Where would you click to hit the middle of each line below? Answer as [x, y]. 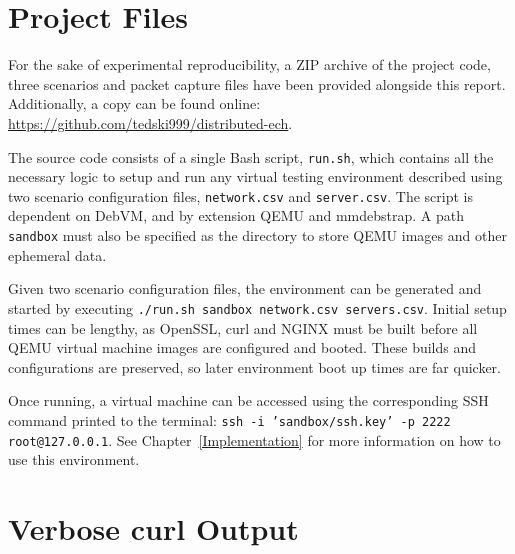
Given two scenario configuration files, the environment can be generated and [245, 288]
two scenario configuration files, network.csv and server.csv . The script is [241, 195]
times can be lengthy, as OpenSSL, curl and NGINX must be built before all [243, 327]
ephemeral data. [57, 254]
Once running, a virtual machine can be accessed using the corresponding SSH [248, 400]
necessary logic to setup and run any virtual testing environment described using [255, 176]
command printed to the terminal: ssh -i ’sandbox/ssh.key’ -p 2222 [229, 419]
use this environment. [74, 459]
